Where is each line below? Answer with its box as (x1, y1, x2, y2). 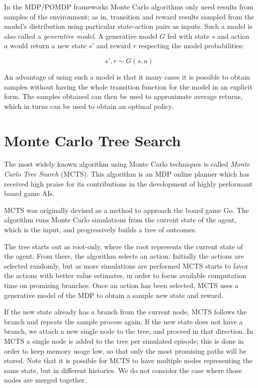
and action (217, 30, 250, 41)
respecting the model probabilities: (138, 40, 244, 51)
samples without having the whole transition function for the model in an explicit (4, 81, 253, 92)
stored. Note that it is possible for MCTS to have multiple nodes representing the (4, 355, 253, 366)
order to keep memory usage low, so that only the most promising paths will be (4, 345, 247, 356)
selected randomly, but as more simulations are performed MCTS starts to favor (4, 260, 249, 271)
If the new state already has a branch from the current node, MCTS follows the (4, 306, 247, 317)
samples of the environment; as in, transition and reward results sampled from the (4, 11, 255, 21)
